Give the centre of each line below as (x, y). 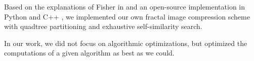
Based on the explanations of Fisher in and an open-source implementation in (125, 6)
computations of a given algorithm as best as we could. (89, 53)
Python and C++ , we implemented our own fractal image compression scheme (127, 16)
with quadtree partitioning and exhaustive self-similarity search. (103, 26)
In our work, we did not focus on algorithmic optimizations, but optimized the (126, 43)
